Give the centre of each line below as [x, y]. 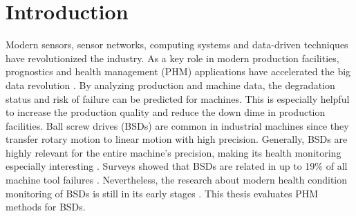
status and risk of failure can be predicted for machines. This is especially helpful [178, 98]
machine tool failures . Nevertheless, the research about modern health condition [177, 180]
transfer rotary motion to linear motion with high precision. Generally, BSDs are [177, 139]
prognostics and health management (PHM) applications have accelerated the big [178, 71]
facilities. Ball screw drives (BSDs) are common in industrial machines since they [177, 125]
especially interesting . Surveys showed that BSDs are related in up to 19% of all [177, 166]
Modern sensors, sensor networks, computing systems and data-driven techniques [177, 45]
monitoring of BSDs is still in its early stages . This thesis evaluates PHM [162, 193]
